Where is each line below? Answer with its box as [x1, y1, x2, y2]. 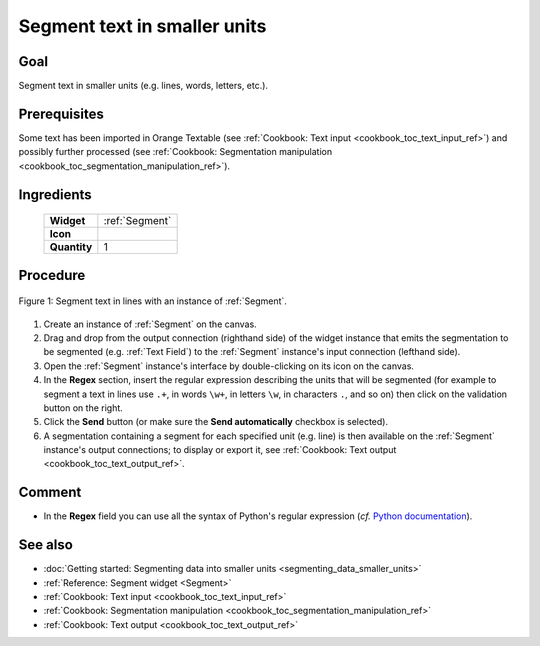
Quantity [49, 240, 93, 254]
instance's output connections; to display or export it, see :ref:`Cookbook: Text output [43, 444, 397, 456]
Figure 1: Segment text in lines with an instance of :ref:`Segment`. [18, 295, 287, 307]
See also [18, 536, 74, 554]
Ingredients [18, 186, 92, 203]
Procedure [18, 266, 86, 284]
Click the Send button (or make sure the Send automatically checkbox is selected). [43, 416, 389, 428]
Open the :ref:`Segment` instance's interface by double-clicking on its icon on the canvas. [43, 360, 415, 372]
